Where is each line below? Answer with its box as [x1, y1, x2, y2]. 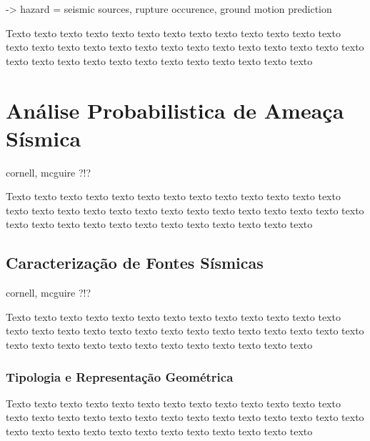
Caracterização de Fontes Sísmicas [6, 252, 264, 274]
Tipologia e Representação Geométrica [6, 367, 234, 385]
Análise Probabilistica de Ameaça [6, 95, 344, 124]
